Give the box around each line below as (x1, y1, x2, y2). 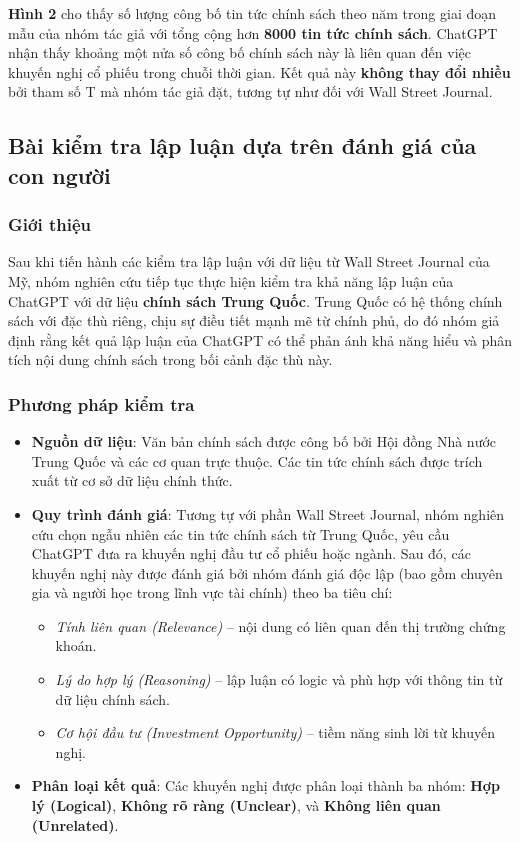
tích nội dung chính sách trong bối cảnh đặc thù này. (8, 349, 333, 370)
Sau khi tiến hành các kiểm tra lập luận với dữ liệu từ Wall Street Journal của (8, 251, 490, 272)
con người (8, 159, 111, 190)
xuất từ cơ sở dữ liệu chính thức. (31, 470, 233, 491)
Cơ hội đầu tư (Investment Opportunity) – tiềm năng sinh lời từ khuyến (55, 722, 495, 743)
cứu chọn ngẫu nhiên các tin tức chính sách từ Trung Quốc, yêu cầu (31, 523, 450, 544)
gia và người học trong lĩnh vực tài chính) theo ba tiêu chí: (31, 582, 393, 603)
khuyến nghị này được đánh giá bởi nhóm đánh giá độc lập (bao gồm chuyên (31, 562, 503, 583)
